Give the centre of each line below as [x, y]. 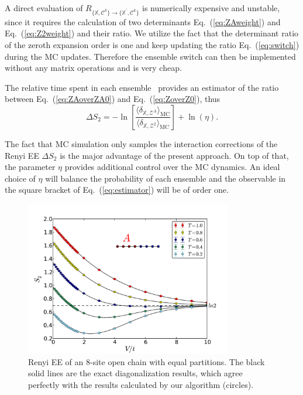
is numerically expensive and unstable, [211, 8]
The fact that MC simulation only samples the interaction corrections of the [141, 143]
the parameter [30, 167]
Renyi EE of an [56, 361]
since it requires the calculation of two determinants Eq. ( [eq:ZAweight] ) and [143, 21]
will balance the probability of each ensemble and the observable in [166, 178]
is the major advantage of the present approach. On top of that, [174, 155]
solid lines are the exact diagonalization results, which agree [135, 373]
